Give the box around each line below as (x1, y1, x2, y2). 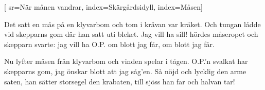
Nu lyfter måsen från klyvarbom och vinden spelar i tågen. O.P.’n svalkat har (4, 56, 248, 66)
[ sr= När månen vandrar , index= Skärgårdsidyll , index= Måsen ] (4, 2, 203, 12)
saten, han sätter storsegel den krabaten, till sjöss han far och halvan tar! (4, 76, 235, 86)
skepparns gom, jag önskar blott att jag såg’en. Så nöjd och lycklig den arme (4, 65, 246, 76)
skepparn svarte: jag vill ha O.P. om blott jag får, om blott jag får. (4, 38, 215, 49)
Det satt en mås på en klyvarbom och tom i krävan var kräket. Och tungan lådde (4, 18, 261, 29)
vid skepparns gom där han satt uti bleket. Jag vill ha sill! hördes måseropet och (4, 29, 258, 39)
